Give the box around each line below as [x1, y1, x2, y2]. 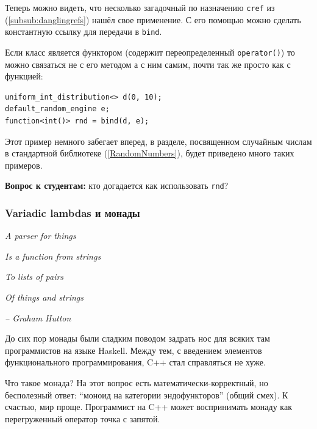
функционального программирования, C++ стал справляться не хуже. [5, 356, 266, 369]
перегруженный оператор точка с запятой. [5, 412, 160, 425]
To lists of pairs [5, 270, 64, 283]
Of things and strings [5, 290, 84, 303]
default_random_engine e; [5, 105, 110, 114]
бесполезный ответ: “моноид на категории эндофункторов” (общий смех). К [5, 388, 288, 401]
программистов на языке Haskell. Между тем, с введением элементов [5, 343, 262, 356]
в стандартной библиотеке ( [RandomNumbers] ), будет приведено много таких [5, 147, 294, 159]
